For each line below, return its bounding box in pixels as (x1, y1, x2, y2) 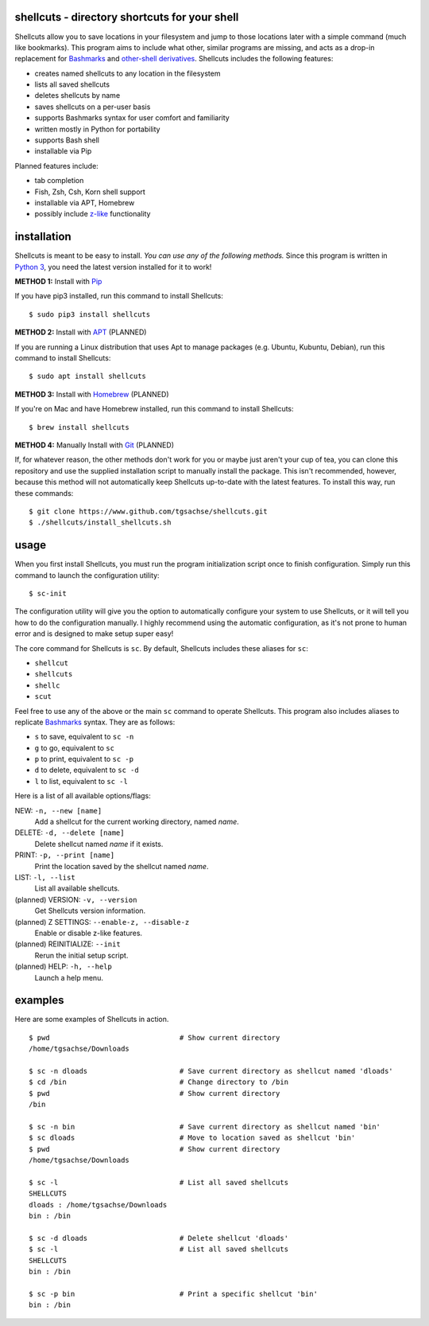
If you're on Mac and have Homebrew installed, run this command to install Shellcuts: (14, 404, 294, 414)
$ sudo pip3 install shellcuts (29, 310, 151, 318)
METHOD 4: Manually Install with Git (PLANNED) (14, 440, 175, 450)
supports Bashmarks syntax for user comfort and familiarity (34, 113, 230, 123)
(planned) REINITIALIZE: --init (14, 939, 121, 949)
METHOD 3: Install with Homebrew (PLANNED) (14, 389, 169, 399)
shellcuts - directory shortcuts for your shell (14, 10, 239, 24)
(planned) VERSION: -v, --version (14, 895, 137, 904)
